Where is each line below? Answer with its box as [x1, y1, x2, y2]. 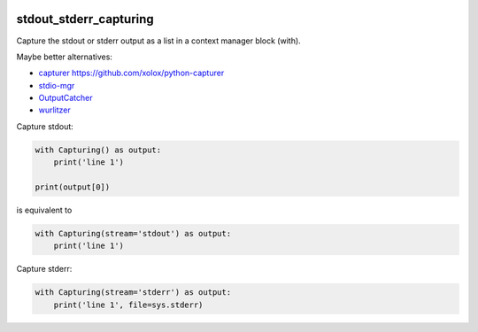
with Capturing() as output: [35, 144, 162, 155]
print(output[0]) [35, 182, 111, 192]
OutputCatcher [38, 93, 93, 104]
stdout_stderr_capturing [16, 12, 154, 27]
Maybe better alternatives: [16, 51, 112, 62]
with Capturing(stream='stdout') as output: [35, 228, 232, 238]
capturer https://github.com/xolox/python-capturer [38, 67, 225, 79]
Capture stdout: [16, 120, 74, 132]
